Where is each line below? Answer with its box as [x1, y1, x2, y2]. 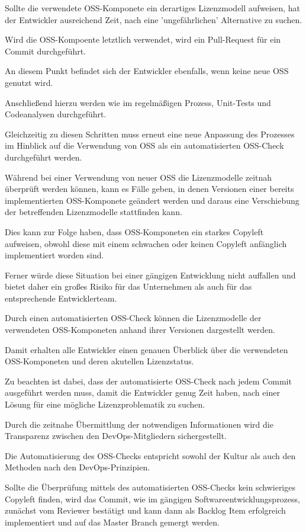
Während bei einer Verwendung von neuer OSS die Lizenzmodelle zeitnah [5, 171, 272, 183]
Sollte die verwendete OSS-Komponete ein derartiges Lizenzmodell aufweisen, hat [5, 2, 300, 14]
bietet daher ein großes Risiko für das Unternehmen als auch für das [5, 280, 252, 293]
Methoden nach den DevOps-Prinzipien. [5, 461, 150, 473]
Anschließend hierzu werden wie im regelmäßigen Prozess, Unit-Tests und [5, 96, 271, 108]
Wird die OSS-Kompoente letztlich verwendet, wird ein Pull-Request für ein [5, 33, 281, 46]
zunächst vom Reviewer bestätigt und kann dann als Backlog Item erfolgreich [5, 504, 286, 517]
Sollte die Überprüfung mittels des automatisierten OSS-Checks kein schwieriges [5, 481, 295, 493]
